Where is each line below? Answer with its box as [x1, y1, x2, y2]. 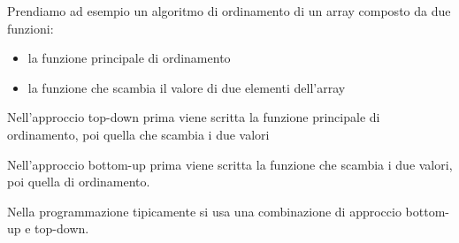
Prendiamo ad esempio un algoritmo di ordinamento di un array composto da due [7, 2, 451, 19]
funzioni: [7, 19, 54, 37]
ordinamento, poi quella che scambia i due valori [7, 125, 270, 143]
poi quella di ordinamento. [7, 172, 150, 191]
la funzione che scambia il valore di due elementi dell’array [27, 78, 346, 96]
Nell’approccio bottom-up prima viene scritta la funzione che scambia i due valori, [7, 155, 453, 173]
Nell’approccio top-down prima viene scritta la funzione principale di [7, 108, 380, 126]
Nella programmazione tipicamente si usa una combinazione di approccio [7, 201, 402, 220]
